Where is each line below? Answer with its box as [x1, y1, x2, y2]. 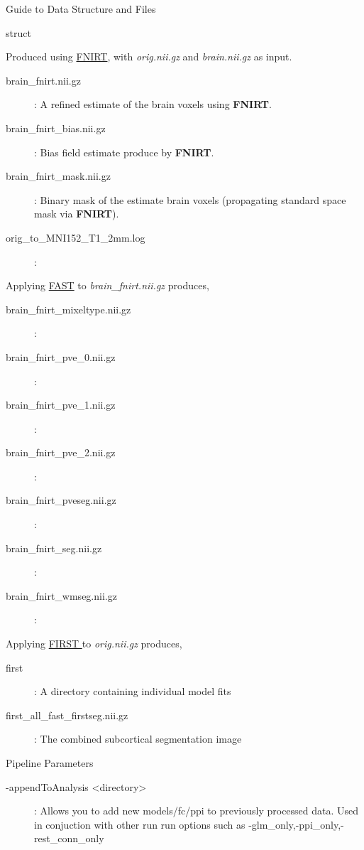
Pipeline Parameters [6, 755, 94, 770]
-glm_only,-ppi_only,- [248, 817, 344, 832]
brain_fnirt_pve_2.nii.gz [6, 445, 116, 460]
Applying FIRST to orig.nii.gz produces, [6, 636, 182, 651]
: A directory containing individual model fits [34, 684, 231, 699]
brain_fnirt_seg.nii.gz [6, 540, 102, 555]
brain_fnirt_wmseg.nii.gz [6, 588, 117, 603]
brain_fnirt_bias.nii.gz [6, 120, 106, 135]
